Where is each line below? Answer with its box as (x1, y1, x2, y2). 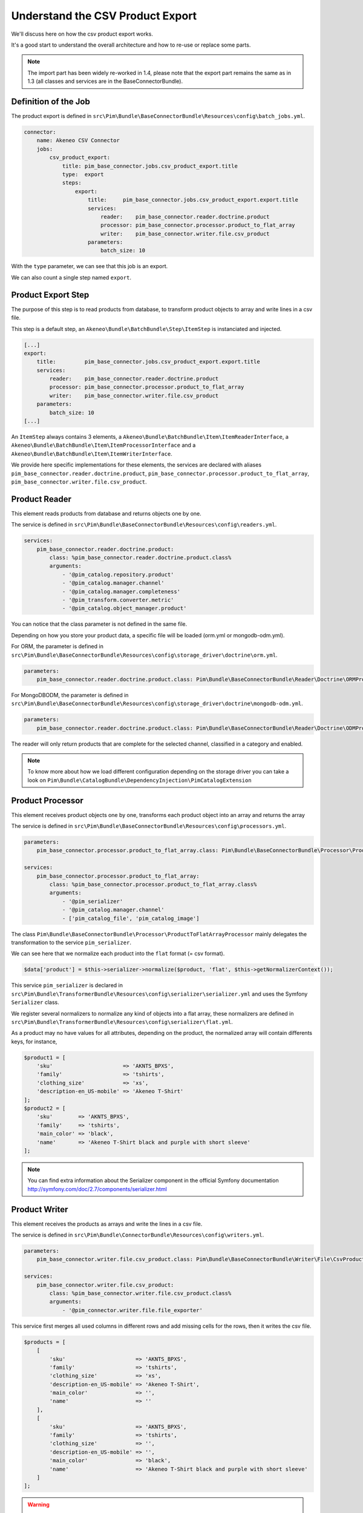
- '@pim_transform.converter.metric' (62, 596, 174, 603)
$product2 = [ (24, 1105, 66, 1112)
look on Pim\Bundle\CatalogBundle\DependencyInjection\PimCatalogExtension (27, 776, 252, 784)
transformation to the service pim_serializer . (11, 939, 131, 946)
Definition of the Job (11, 96, 90, 107)
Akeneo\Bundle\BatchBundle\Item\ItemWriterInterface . (11, 450, 172, 457)
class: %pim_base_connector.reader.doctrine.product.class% (49, 554, 232, 561)
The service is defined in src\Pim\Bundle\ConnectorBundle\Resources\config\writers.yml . (11, 1232, 264, 1239)
